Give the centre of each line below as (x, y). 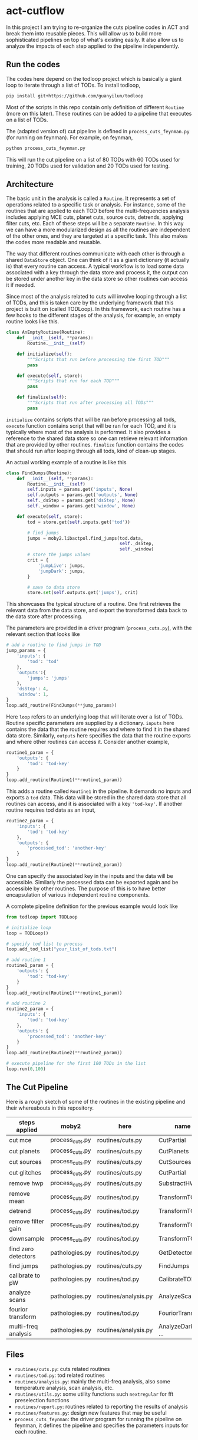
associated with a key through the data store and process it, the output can (97, 273)
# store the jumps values (59, 555)
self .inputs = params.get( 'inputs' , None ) (80, 490)
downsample (27, 1239)
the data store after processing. (44, 616)
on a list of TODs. (27, 120)
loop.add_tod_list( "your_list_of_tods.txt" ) (62, 949)
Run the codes (33, 65)
